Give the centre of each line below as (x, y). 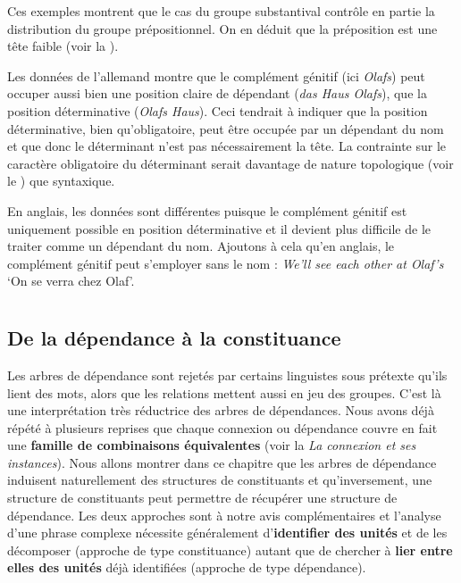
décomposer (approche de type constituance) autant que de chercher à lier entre (230, 550)
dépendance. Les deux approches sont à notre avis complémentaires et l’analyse (224, 515)
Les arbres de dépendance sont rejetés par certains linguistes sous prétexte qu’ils (227, 375)
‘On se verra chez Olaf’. (71, 281)
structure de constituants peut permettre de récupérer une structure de (202, 498)
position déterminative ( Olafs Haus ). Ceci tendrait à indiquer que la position (218, 110)
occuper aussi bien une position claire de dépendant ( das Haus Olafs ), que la (217, 93)
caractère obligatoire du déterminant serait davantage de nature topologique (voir (230, 163)
